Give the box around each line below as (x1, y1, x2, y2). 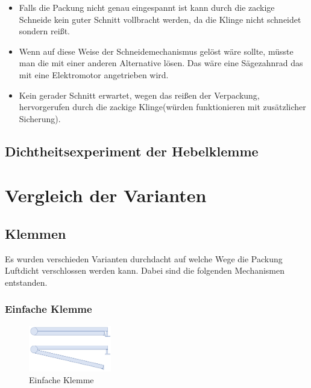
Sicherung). (19, 112, 61, 125)
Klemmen (5, 224, 66, 242)
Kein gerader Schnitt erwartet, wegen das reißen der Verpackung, (19, 88, 260, 101)
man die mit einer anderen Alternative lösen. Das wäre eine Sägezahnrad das (19, 57, 303, 69)
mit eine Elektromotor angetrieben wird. (19, 68, 169, 81)
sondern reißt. (19, 25, 70, 37)
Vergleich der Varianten (5, 183, 207, 208)
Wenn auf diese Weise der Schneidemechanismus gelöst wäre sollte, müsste (19, 45, 294, 57)
